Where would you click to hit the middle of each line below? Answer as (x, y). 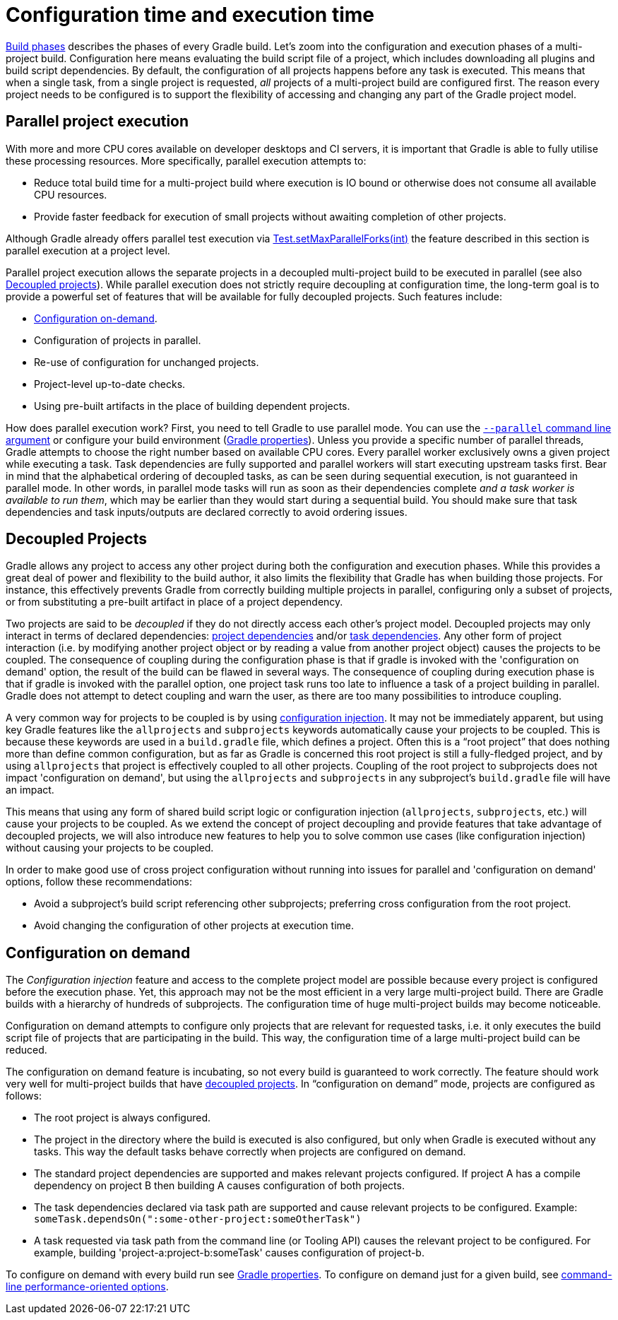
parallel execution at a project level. (88, 250)
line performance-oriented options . (87, 1287)
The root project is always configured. (123, 1118)
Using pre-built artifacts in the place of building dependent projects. (192, 406)
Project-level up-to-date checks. (110, 384)
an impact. (30, 790)
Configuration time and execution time (190, 15)
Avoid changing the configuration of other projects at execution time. (194, 926)
